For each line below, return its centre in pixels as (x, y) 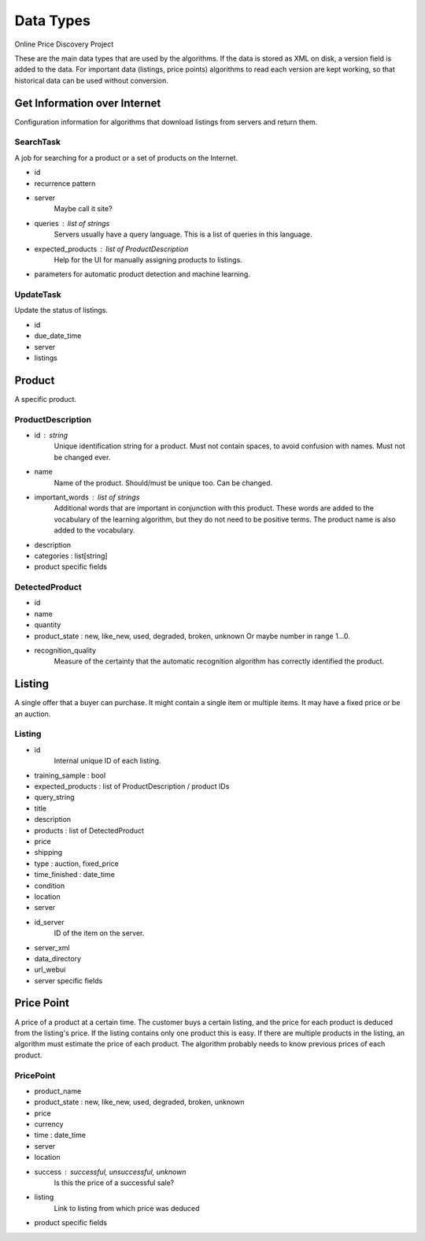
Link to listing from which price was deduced (127, 1208)
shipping (48, 853)
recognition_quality (65, 651)
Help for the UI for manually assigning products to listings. (148, 259)
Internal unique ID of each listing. (107, 761)
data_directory (58, 958)
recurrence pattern (65, 183)
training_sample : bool (70, 775)
